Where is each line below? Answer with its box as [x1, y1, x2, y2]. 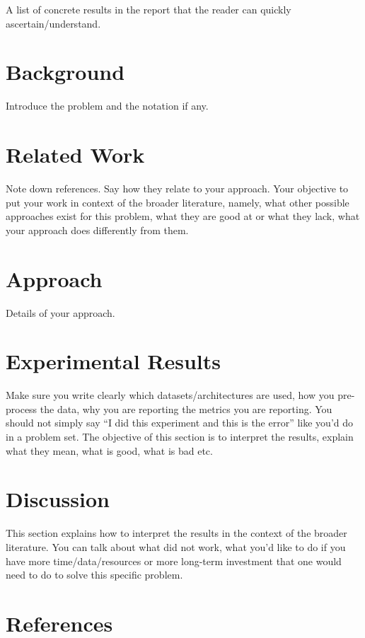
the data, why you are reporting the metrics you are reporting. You [40, 401, 332, 416]
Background [6, 57, 125, 86]
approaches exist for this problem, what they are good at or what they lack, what [6, 209, 360, 224]
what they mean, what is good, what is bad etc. [6, 443, 213, 458]
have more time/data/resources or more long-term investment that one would [6, 553, 342, 568]
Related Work [6, 140, 145, 169]
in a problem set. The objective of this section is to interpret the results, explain [6, 429, 354, 444]
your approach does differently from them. [6, 222, 189, 237]
